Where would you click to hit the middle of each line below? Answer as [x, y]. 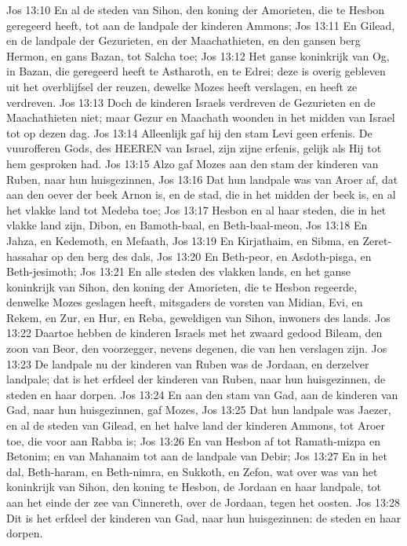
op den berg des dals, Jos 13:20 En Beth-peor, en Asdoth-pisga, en [211, 256]
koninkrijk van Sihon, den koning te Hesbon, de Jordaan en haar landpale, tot [194, 487]
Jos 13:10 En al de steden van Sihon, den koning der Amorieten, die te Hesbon [196, 9]
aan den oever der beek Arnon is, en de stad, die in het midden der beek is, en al [201, 194]
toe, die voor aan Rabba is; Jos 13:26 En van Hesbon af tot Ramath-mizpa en [194, 440]
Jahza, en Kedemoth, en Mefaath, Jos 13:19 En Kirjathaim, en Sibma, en [183, 240]
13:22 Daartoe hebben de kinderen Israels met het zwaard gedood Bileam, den [194, 333]
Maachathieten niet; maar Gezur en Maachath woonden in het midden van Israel [201, 117]
